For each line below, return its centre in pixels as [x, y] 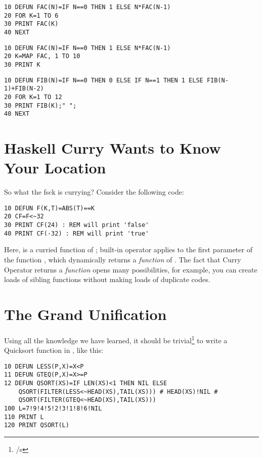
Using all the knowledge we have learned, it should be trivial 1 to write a [116, 339]
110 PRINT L [24, 417]
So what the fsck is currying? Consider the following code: [94, 192]
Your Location [55, 168]
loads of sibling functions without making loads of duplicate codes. [107, 279]
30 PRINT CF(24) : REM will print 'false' [77, 225]
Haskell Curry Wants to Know [113, 148]
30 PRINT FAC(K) [31, 24]
